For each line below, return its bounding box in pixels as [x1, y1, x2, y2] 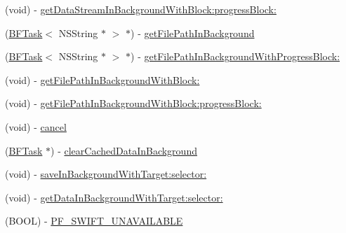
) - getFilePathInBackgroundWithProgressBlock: [131, 49, 340, 64]
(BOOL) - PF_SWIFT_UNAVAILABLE [5, 213, 183, 228]
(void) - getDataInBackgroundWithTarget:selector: [5, 190, 223, 204]
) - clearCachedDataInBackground [51, 143, 197, 157]
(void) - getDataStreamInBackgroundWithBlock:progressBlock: [5, 2, 277, 16]
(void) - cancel [5, 119, 67, 134]
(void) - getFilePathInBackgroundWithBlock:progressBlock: [5, 96, 262, 111]
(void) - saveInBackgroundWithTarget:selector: [5, 167, 207, 181]
